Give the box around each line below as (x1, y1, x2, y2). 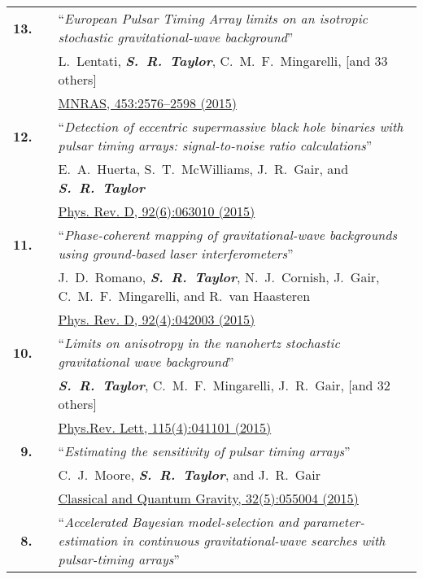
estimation (58, 531, 118, 550)
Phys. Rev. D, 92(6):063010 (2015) (58, 202, 255, 220)
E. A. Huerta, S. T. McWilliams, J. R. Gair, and (58, 159, 349, 178)
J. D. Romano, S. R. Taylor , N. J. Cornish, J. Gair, (58, 268, 380, 286)
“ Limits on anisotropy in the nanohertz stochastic (58, 333, 340, 352)
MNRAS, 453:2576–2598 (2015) (58, 94, 237, 112)
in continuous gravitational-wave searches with (122, 531, 386, 550)
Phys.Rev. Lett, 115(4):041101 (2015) (58, 418, 272, 437)
